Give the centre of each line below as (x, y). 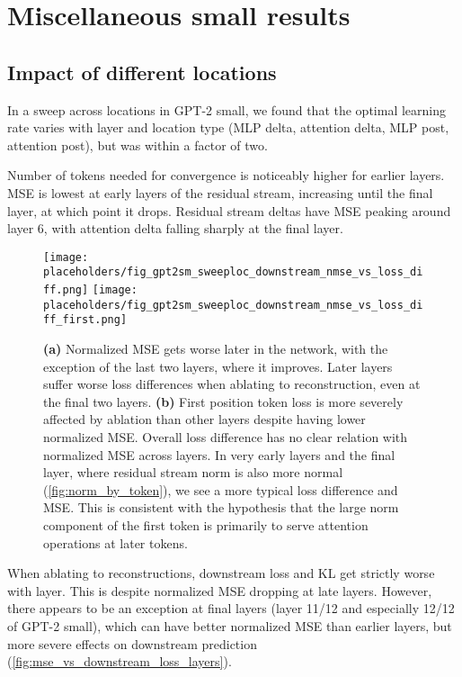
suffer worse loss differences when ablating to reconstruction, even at (232, 384)
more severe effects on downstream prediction (132, 643)
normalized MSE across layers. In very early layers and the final (219, 454)
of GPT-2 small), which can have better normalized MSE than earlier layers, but (230, 625)
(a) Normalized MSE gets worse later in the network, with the (216, 349)
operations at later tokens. (115, 542)
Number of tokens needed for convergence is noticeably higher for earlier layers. (226, 175)
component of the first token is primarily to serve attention (206, 524)
